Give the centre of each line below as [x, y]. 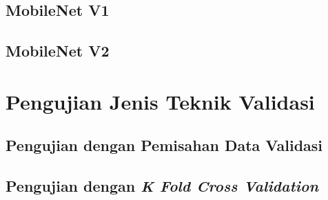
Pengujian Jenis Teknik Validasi [160, 101]
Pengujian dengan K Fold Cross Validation [162, 186]
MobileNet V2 [58, 51]
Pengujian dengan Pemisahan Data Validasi [164, 145]
